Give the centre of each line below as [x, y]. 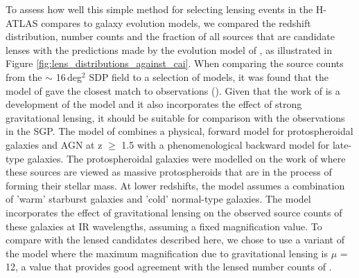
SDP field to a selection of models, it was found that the [209, 76]
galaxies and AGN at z [54, 144]
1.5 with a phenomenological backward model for [226, 144]
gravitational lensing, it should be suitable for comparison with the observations [175, 117]
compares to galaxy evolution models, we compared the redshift [176, 22]
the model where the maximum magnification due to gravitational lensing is [167, 253]
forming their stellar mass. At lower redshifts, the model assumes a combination [175, 185]
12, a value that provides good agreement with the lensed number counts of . [169, 267]
